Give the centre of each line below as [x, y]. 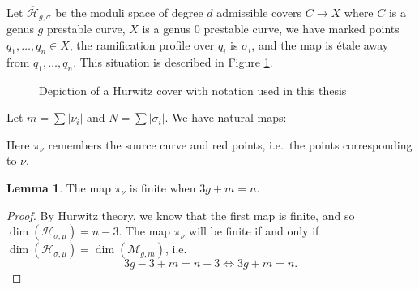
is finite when [162, 188]
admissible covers [259, 12]
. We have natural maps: [226, 117]
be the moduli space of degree [129, 12]
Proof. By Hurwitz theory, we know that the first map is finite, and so [181, 215]
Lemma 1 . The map [59, 188]
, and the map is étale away [320, 45]
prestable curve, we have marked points [301, 29]
